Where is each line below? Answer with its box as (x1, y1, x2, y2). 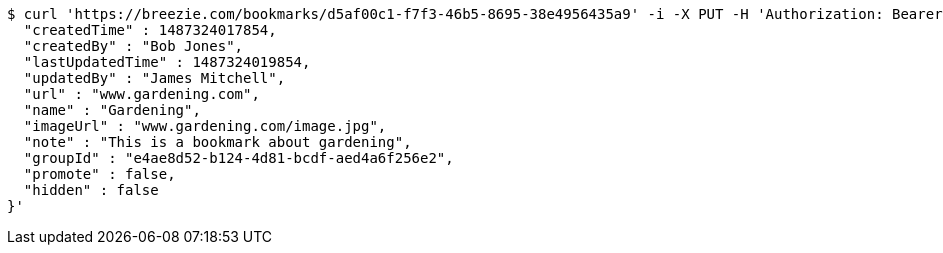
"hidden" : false (23, 182, 159, 198)
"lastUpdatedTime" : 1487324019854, (23, 54, 311, 70)
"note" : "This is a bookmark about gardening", (23, 134, 412, 150)
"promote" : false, (23, 166, 176, 182)
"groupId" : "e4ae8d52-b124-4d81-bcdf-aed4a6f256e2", (23, 150, 454, 166)
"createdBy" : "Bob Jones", (23, 38, 244, 54)
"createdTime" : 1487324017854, (23, 22, 277, 38)
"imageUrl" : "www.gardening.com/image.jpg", (23, 118, 387, 134)
